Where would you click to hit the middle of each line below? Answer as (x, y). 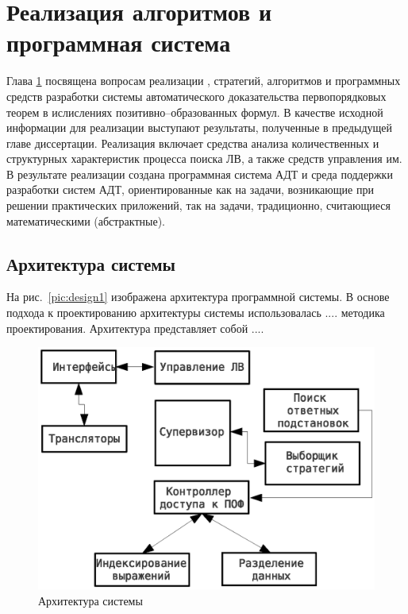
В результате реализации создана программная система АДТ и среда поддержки (200, 174)
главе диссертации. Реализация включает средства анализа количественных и (193, 143)
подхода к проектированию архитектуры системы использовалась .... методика (196, 313)
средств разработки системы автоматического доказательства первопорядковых (196, 96)
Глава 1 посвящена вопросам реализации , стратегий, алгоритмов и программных (204, 81)
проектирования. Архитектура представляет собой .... (135, 328)
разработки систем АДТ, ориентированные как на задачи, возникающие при (190, 189)
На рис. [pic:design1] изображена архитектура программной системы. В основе (198, 297)
